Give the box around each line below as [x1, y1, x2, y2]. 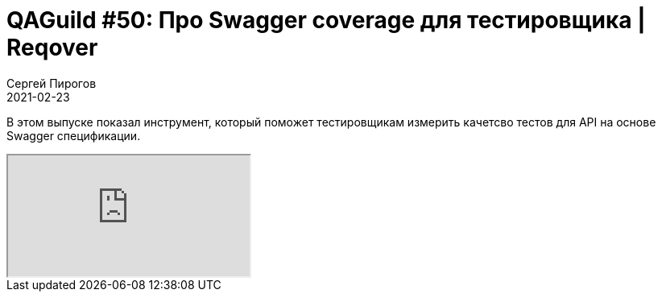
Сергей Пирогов [6, 76, 97, 90]
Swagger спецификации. [6, 128, 141, 143]
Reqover [6, 34, 98, 61]
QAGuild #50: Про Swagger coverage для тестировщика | [6, 6, 646, 34]
